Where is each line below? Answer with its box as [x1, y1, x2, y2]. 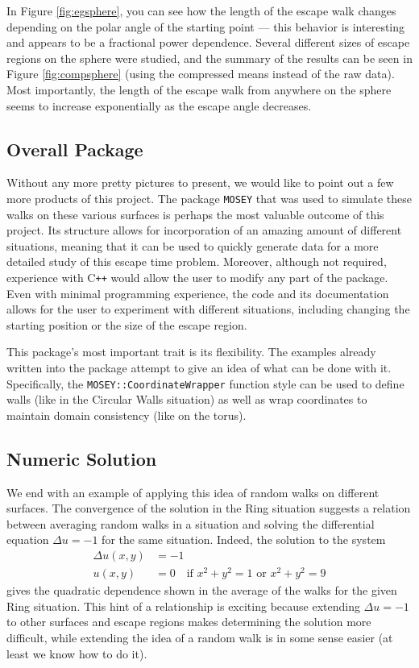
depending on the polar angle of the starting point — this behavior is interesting [6, 18, 405, 35]
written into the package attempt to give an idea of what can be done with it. [6, 359, 392, 376]
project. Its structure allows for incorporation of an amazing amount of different [6, 222, 402, 239]
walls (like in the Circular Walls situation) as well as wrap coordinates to [6, 391, 367, 408]
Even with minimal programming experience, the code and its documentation [6, 284, 389, 301]
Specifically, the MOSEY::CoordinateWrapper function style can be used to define [6, 375, 404, 392]
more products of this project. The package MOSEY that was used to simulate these [6, 189, 412, 206]
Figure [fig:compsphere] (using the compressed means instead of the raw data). [6, 65, 395, 82]
